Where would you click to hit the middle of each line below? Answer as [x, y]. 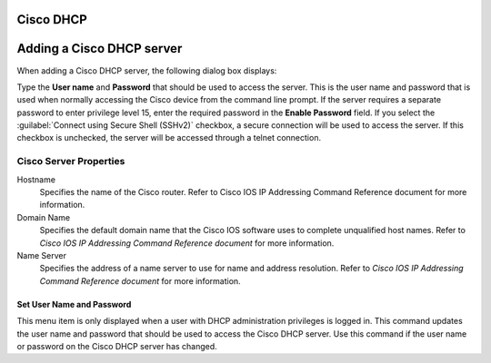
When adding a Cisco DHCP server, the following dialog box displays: [147, 70]
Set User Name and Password [74, 304]
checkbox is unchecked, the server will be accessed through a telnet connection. [169, 138]
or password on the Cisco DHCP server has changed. [117, 346]
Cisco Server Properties [71, 162]
